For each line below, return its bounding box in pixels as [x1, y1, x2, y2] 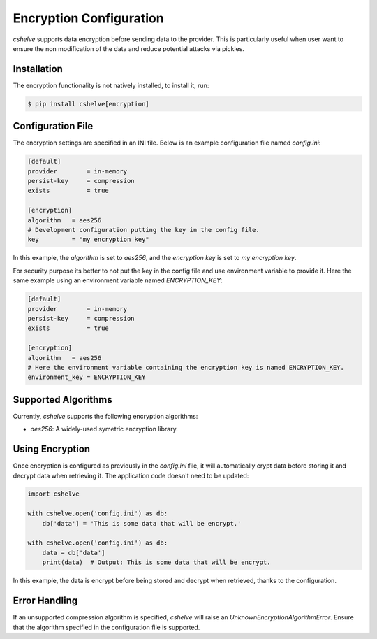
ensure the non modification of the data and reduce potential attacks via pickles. [13, 44, 244, 52]
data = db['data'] [42, 549, 105, 557]
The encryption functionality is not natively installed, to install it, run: [13, 81, 209, 89]
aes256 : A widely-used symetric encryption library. [30, 425, 178, 433]
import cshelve [27, 490, 80, 498]
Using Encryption [13, 443, 91, 455]
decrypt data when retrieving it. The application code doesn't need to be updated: [13, 471, 249, 480]
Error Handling [13, 595, 78, 607]
